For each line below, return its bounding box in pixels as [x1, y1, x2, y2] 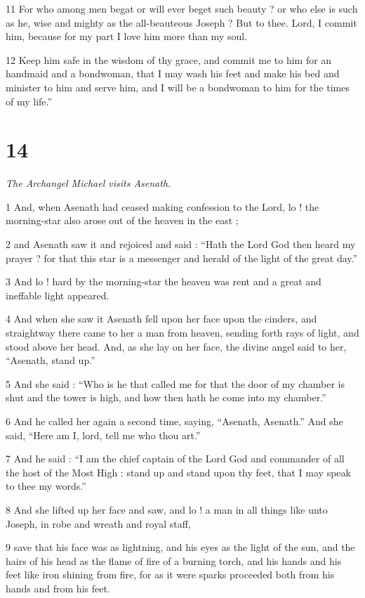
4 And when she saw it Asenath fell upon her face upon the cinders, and [6, 311, 317, 326]
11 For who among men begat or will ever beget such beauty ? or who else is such [6, 1, 358, 15]
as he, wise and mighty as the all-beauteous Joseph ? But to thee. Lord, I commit [6, 15, 357, 30]
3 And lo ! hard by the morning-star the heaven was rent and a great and [6, 274, 321, 289]
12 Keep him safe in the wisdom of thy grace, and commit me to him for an [6, 52, 332, 67]
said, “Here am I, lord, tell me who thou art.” [6, 427, 201, 442]
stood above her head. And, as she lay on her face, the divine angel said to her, [6, 339, 347, 353]
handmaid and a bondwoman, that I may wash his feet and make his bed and [6, 66, 340, 81]
